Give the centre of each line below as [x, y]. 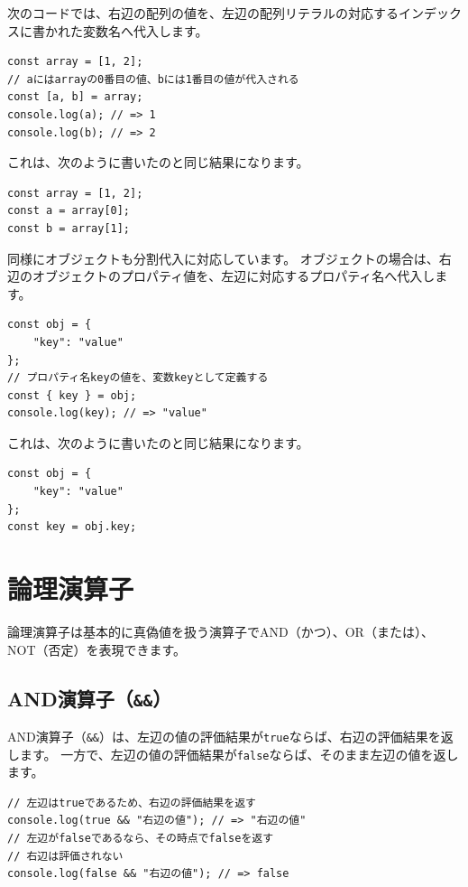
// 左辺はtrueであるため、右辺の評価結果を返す [132, 803]
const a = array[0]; [69, 211]
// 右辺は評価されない [65, 856]
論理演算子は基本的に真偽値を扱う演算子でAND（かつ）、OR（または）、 [220, 631]
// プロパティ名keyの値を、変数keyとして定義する [138, 378]
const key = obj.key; [72, 527]
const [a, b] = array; [75, 97]
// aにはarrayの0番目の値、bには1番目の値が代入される [153, 79]
